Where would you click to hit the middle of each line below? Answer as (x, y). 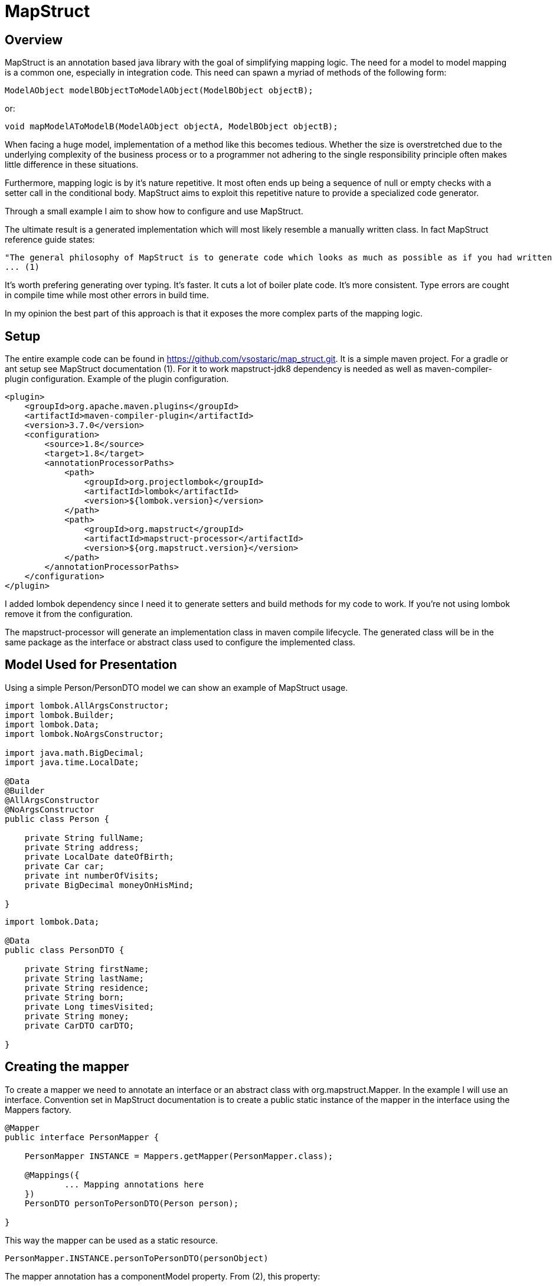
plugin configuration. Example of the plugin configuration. (117, 379)
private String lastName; (84, 978)
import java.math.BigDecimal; (75, 753)
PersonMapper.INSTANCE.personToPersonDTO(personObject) (137, 1258)
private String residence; (87, 988)
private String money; (77, 1016)
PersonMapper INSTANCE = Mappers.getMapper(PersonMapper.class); (179, 1156)
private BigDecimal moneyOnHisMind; (109, 885)
